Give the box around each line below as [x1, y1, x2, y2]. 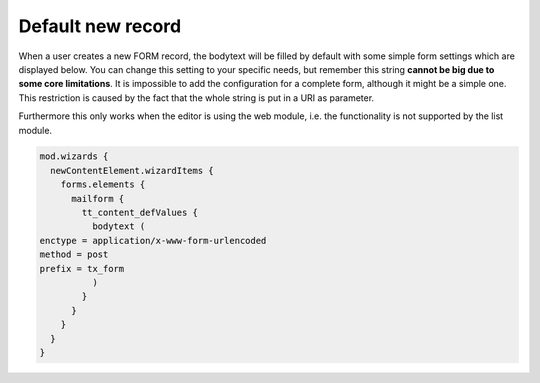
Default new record [18, 15, 182, 37]
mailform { [71, 193, 125, 204]
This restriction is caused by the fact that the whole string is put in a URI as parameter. [18, 91, 375, 104]
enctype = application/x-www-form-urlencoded [39, 235, 267, 246]
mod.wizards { [39, 151, 109, 162]
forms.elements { [60, 179, 146, 190]
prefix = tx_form [39, 263, 125, 274]
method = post [39, 249, 109, 260]
